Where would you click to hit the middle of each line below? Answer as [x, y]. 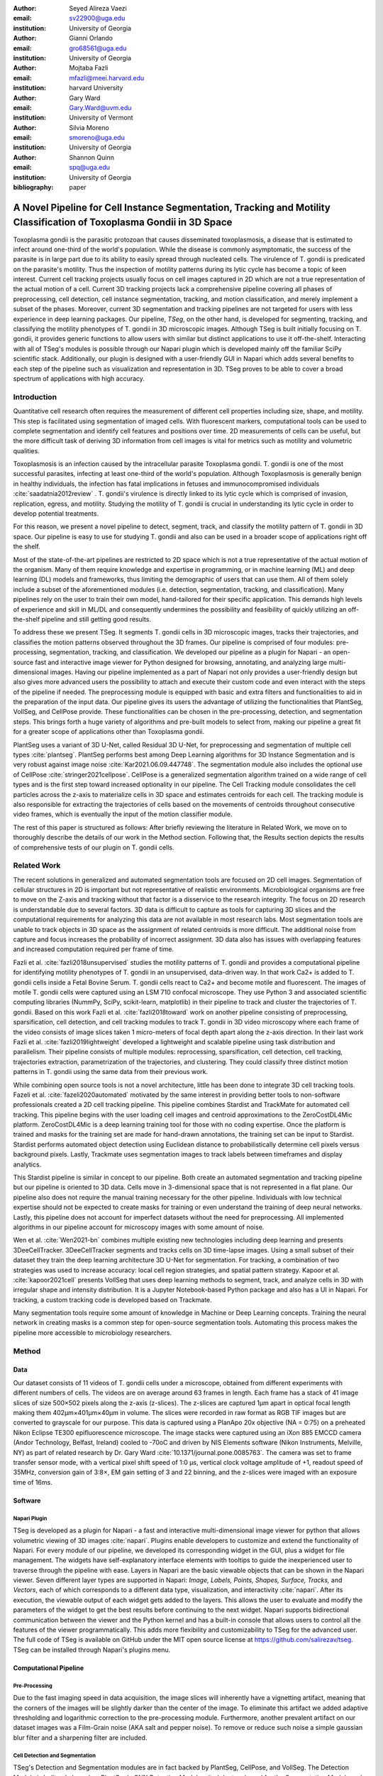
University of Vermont [101, 118]
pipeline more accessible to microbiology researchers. [93, 1333]
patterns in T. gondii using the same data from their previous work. [111, 1072]
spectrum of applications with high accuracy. [79, 379]
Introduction [35, 396]
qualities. [27, 450]
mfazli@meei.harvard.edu [107, 77]
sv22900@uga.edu [97, 18]
